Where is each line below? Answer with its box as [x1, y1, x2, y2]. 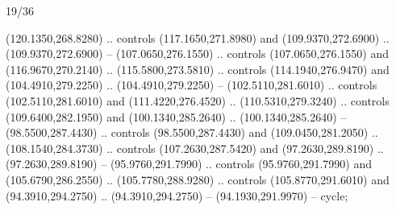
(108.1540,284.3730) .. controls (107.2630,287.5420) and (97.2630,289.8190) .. [6, 139, 384, 156]
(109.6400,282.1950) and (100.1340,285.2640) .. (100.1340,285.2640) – [6, 108, 347, 125]
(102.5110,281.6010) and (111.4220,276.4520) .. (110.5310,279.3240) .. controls [6, 92, 390, 109]
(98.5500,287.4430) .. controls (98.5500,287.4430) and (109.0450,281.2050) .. [6, 124, 378, 141]
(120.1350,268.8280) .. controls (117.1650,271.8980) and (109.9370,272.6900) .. [6, 29, 390, 46]
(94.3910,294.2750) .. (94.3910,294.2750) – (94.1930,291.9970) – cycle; [6, 187, 348, 204]
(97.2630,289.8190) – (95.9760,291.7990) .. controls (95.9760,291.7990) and [6, 155, 372, 172]
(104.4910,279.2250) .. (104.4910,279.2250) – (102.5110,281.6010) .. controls [6, 76, 377, 93]
